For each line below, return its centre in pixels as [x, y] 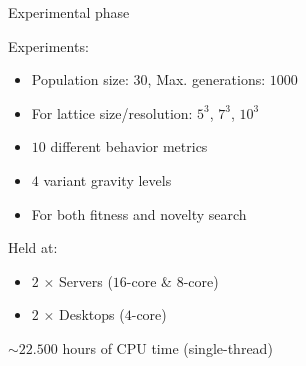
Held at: [33, 247]
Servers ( [86, 280]
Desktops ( [92, 314]
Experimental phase [69, 12]
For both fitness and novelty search [139, 213]
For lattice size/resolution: [112, 112]
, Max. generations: [206, 79]
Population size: [80, 79]
